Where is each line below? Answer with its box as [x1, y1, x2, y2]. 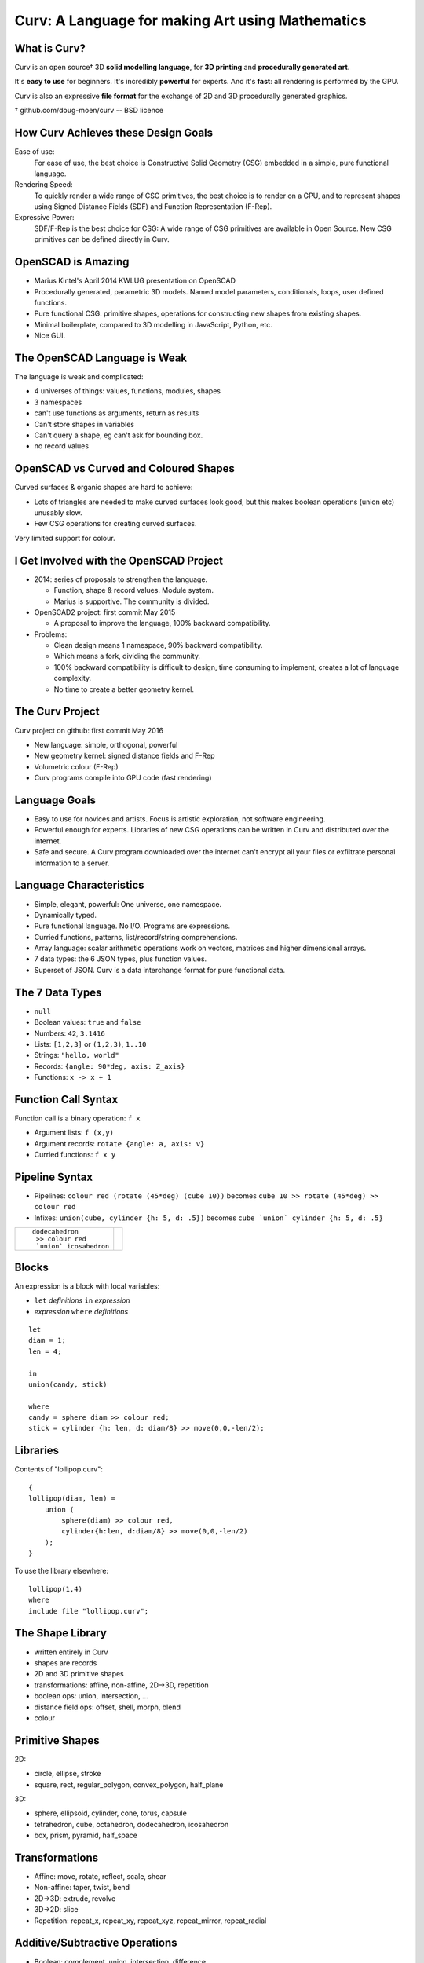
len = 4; [28, 1347, 62, 1356]
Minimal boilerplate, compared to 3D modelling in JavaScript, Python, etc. [34, 320, 272, 329]
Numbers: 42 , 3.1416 [34, 1029, 105, 1038]
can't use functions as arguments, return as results [34, 408, 199, 418]
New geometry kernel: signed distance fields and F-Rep [34, 751, 215, 761]
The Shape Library [14, 1626, 108, 1640]
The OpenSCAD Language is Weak [14, 351, 188, 364]
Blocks [14, 1260, 49, 1274]
